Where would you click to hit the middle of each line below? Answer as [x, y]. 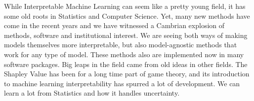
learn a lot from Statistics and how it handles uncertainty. [92, 93]
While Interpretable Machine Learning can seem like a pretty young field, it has [125, 6]
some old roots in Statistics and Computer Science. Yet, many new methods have [127, 16]
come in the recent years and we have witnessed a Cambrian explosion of [114, 25]
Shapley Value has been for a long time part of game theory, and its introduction [127, 74]
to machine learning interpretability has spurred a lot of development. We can [122, 83]
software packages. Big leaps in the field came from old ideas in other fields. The [126, 64]
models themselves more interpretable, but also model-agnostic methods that [121, 45]
